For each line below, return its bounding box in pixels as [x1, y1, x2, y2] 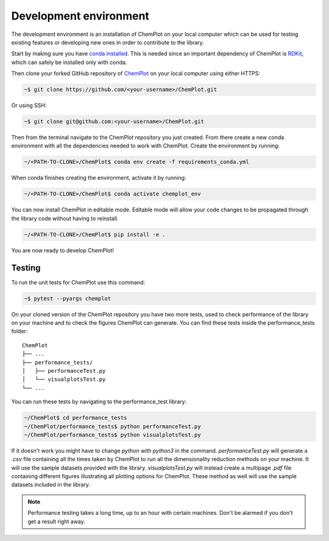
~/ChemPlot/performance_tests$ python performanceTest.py [24, 423, 201, 430]
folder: [11, 328, 28, 335]
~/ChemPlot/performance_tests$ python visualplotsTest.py [24, 431, 201, 438]
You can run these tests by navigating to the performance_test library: [11, 398, 187, 405]
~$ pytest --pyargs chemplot [24, 295, 111, 302]
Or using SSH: [11, 102, 47, 109]
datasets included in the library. [11, 481, 91, 489]
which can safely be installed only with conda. [11, 58, 127, 66]
